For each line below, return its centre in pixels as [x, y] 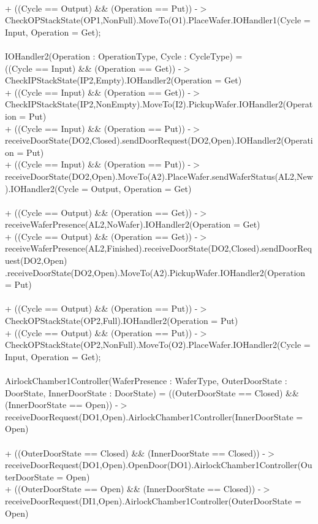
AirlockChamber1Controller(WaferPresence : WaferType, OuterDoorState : [146, 380]
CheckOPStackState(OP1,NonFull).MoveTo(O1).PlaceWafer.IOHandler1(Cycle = [158, 20]
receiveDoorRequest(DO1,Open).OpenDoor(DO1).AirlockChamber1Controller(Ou [159, 465]
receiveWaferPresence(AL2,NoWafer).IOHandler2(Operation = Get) [133, 224]
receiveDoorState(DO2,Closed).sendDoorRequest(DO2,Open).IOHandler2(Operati [159, 140]
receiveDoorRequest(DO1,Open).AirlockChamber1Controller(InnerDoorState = [154, 416]
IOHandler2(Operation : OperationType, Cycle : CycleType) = [124, 56]
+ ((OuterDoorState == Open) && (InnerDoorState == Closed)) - [133, 489]
